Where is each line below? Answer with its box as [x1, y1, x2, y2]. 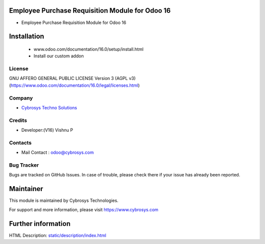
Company [9, 95, 33, 101]
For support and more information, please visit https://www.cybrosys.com [9, 206, 159, 213]
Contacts [9, 139, 32, 146]
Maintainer [9, 185, 44, 193]
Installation [9, 32, 44, 41]
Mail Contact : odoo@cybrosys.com [21, 149, 94, 155]
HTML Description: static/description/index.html [9, 232, 106, 238]
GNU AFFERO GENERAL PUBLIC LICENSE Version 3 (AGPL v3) [9, 75, 136, 81]
